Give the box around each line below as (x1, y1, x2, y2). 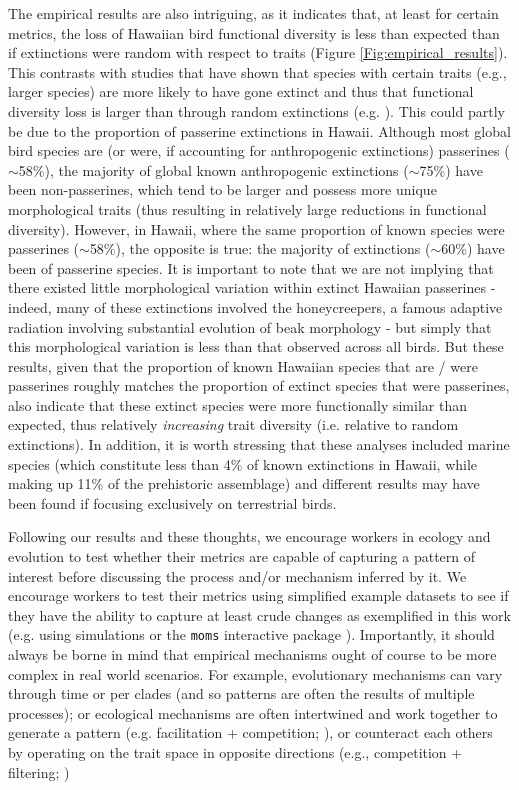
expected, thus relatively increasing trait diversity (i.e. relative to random (8, 414, 459, 435)
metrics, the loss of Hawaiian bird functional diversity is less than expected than (8, 22, 500, 43)
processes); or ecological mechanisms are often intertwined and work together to (8, 702, 498, 723)
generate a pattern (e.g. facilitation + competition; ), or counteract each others (8, 722, 493, 743)
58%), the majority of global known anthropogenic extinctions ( (18, 159, 409, 180)
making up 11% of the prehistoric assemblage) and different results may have (8, 473, 480, 494)
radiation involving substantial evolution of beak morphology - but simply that (8, 316, 492, 337)
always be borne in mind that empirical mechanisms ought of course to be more (8, 644, 497, 665)
